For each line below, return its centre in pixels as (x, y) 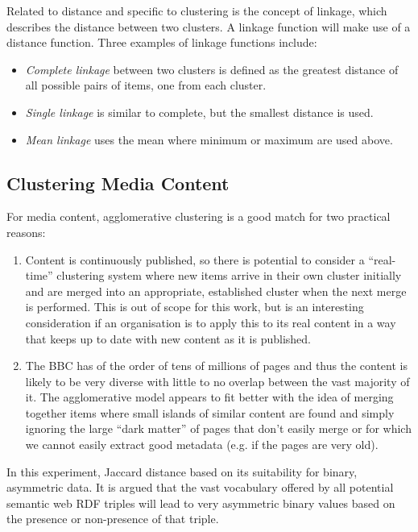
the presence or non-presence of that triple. (113, 519)
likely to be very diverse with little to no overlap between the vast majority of (217, 381)
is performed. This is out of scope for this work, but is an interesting (195, 307)
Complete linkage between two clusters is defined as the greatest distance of (212, 69)
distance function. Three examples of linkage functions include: (162, 42)
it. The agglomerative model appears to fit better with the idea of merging (209, 397)
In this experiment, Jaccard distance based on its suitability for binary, (182, 471)
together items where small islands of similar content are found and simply (210, 412)
